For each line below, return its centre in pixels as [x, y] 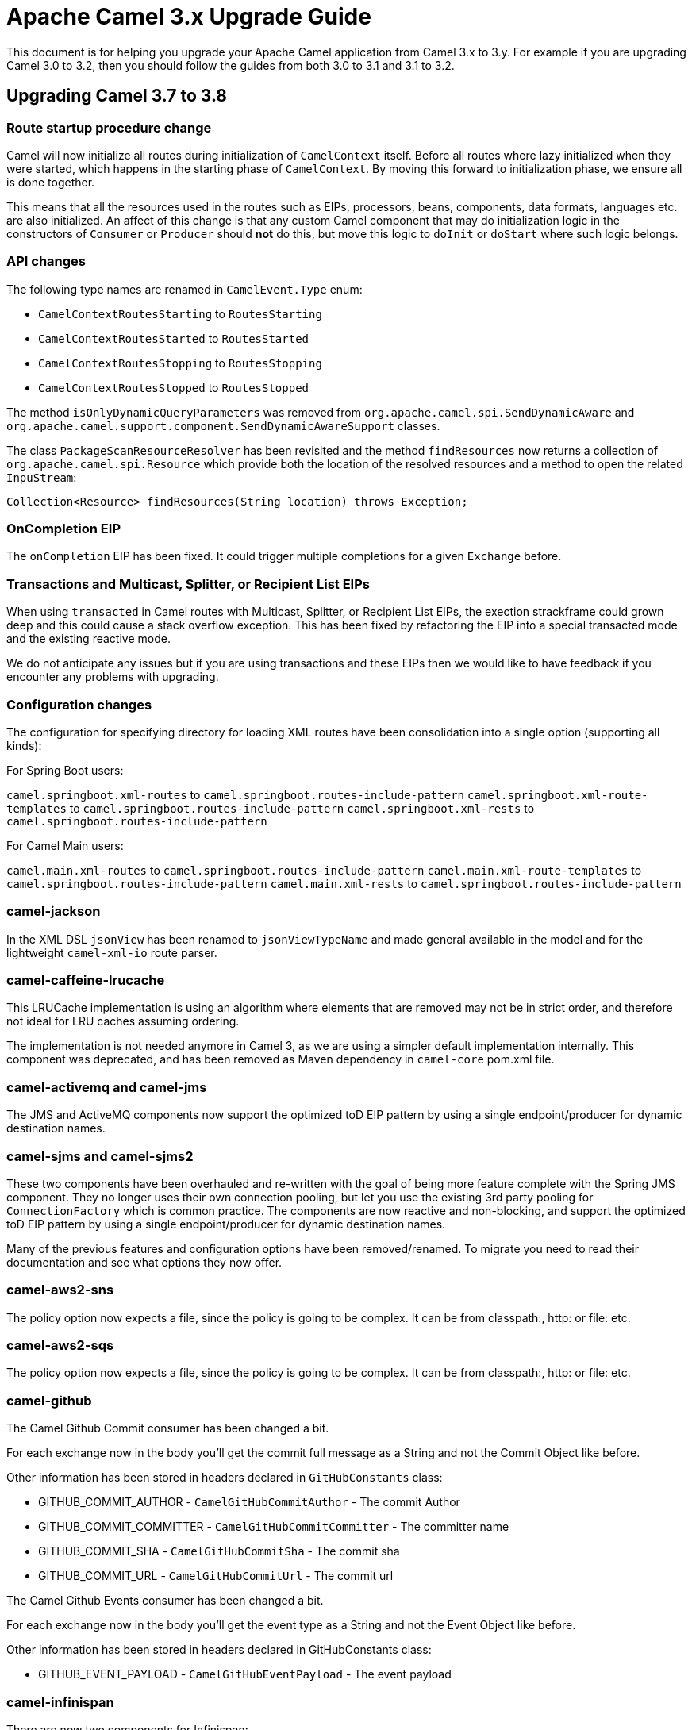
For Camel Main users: [65, 845]
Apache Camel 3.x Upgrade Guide [189, 17]
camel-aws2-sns [60, 1290]
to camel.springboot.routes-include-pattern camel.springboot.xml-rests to [302, 808]
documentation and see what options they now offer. [144, 1262]
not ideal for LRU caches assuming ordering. [123, 1021]
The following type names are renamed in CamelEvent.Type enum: [185, 289]
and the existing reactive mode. [88, 639]
